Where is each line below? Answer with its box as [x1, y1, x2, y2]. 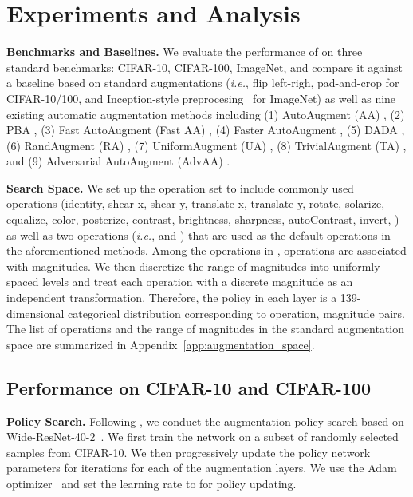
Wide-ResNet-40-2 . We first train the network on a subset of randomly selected [6, 428, 399, 445]
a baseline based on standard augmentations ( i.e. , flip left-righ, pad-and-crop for [6, 74, 399, 91]
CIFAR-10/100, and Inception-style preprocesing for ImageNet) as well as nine [6, 89, 396, 106]
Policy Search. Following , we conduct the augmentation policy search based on [6, 412, 404, 429]
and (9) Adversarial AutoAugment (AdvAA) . [6, 153, 230, 169]
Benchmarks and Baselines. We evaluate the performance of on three [6, 43, 363, 60]
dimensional [6, 304, 65, 321]
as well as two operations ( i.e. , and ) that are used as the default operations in [6, 226, 391, 243]
